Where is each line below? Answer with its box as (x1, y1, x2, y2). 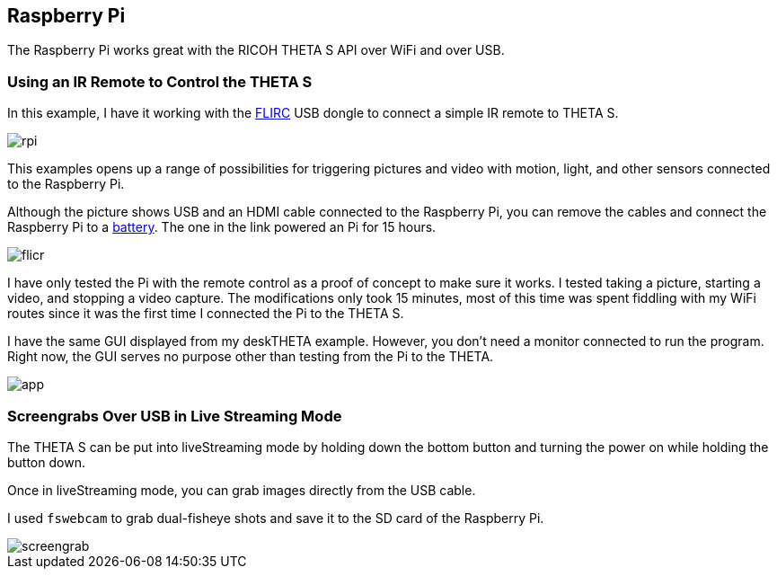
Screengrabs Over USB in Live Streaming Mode (7, 406, 342, 425)
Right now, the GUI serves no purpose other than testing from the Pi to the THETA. (7, 349, 494, 365)
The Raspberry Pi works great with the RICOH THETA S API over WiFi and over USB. (7, 42, 505, 58)
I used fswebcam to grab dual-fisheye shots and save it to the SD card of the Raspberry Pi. (7, 510, 544, 526)
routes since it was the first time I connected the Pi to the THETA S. (7, 306, 404, 322)
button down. (7, 454, 85, 470)
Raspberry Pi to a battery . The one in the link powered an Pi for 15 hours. (7, 219, 437, 235)
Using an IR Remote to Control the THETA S (7, 72, 313, 91)
